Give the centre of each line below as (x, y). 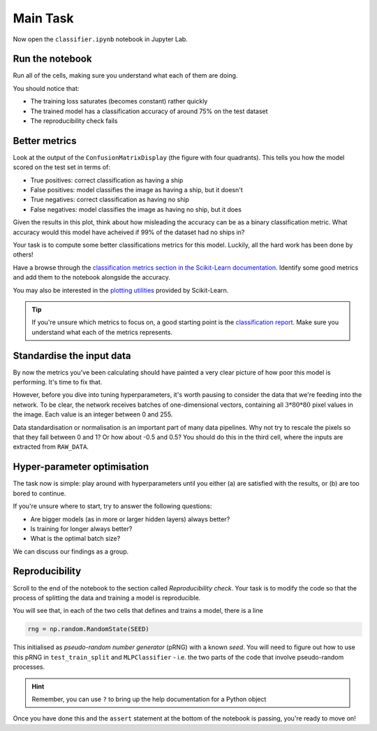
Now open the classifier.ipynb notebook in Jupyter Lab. (100, 39)
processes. (29, 667)
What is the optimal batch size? (75, 539)
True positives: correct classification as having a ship (107, 180)
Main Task (43, 18)
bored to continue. (39, 493)
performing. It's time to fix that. (58, 382)
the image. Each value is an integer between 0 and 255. (93, 414)
